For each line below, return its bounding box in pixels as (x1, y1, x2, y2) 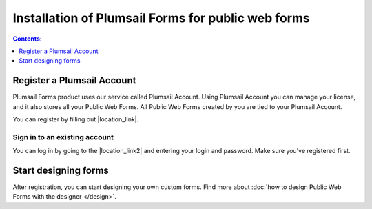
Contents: (12, 34, 43, 43)
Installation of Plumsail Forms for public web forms (12, 10, 310, 26)
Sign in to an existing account (12, 132, 114, 141)
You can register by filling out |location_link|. (12, 115, 139, 123)
